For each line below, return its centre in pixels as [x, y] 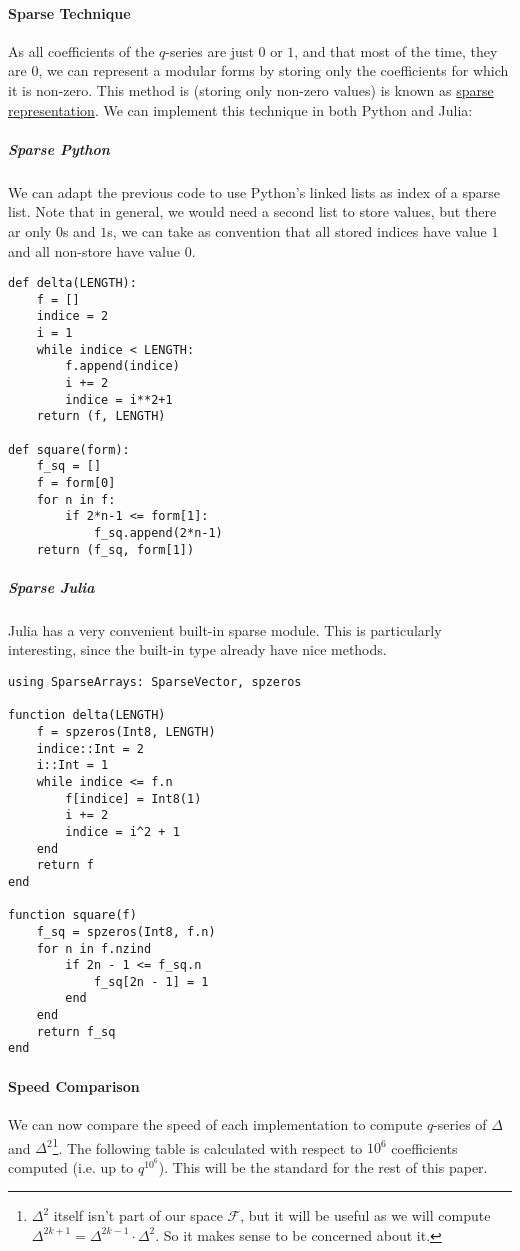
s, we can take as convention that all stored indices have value [297, 230]
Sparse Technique [69, 12]
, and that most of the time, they [396, 50]
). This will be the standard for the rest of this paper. [323, 1166]
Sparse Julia [51, 586]
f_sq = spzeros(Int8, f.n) [126, 931]
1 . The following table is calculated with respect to [207, 1146]
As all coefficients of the [81, 50]
